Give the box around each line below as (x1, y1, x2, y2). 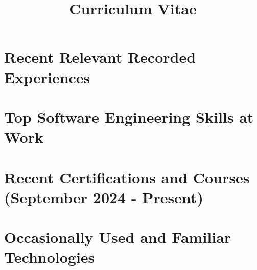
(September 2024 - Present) (4, 186, 203, 207)
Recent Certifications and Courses (4, 166, 250, 187)
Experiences (4, 66, 90, 87)
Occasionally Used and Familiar (4, 227, 231, 248)
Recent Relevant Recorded (4, 46, 196, 67)
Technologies (4, 247, 95, 267)
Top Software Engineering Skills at (4, 106, 254, 127)
